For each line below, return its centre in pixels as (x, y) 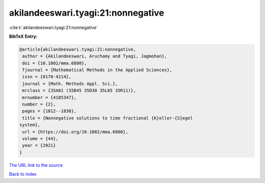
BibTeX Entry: (23, 36)
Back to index (23, 174)
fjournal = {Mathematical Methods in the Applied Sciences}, (97, 70)
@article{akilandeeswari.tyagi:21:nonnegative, (78, 49)
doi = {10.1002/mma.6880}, (54, 63)
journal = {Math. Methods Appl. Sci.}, (70, 84)
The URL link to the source (36, 165)
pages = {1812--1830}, (50, 111)
